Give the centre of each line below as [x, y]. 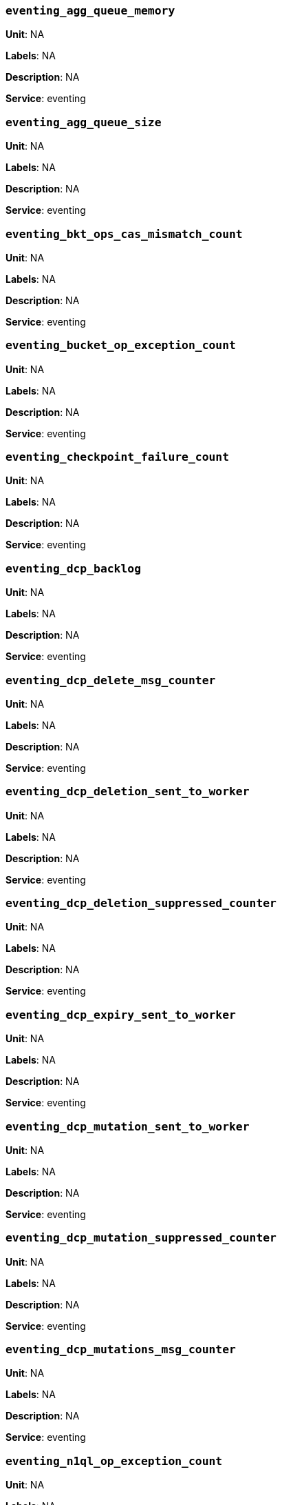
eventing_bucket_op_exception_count [121, 346]
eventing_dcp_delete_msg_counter [111, 680]
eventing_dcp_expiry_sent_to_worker [121, 1015]
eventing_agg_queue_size [84, 122]
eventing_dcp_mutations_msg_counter [121, 1349]
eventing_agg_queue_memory [90, 11]
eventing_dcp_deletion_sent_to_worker [128, 792]
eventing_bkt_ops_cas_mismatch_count [124, 234]
